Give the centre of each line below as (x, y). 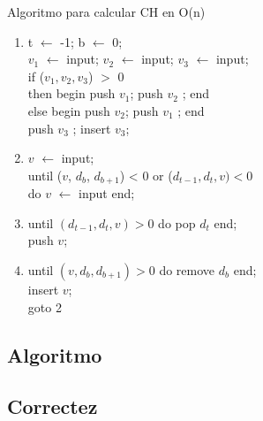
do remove (187, 269)
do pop (177, 222)
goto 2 (45, 306)
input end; (107, 193)
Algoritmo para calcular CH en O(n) (106, 11)
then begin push (71, 93)
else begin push (69, 110)
